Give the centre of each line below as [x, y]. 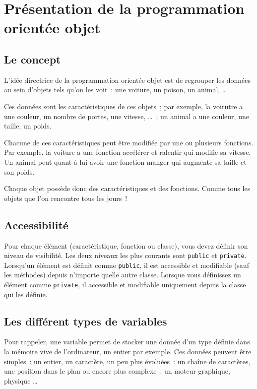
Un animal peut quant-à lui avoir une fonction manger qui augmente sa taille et [125, 162]
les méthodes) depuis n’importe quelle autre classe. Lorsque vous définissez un [123, 275]
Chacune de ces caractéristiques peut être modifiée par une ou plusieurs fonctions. [129, 142]
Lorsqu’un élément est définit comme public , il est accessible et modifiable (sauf [127, 265]
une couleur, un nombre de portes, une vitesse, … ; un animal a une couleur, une [127, 116]
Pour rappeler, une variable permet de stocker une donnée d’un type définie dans [127, 342]
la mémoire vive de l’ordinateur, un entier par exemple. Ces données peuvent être [128, 352]
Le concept [32, 59]
